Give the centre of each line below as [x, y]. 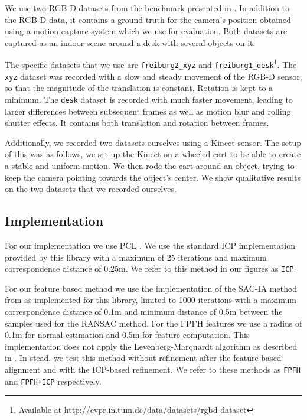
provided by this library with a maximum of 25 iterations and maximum [136, 257]
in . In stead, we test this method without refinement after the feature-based [143, 358]
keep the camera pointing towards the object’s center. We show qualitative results [153, 177]
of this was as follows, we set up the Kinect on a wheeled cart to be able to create [153, 154]
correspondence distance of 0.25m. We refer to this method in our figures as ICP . [151, 268]
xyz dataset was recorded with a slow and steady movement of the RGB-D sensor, [153, 76]
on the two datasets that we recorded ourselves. [91, 189]
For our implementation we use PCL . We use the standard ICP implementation [150, 245]
